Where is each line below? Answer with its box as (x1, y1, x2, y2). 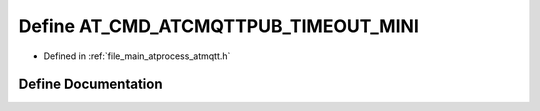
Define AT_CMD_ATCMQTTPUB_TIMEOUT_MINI (18, 15, 419, 37)
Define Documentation (18, 76, 163, 93)
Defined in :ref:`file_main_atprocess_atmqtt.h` (43, 50, 231, 62)
